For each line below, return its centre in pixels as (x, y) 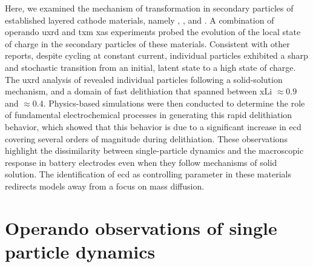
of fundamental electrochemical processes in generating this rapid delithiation (149, 115)
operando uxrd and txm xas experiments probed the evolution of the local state (153, 32)
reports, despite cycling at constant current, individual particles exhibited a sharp (156, 55)
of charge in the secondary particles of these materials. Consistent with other (147, 43)
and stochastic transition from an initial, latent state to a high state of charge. (150, 67)
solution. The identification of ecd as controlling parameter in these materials (148, 174)
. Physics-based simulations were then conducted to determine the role (174, 103)
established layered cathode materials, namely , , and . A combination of (140, 20)
